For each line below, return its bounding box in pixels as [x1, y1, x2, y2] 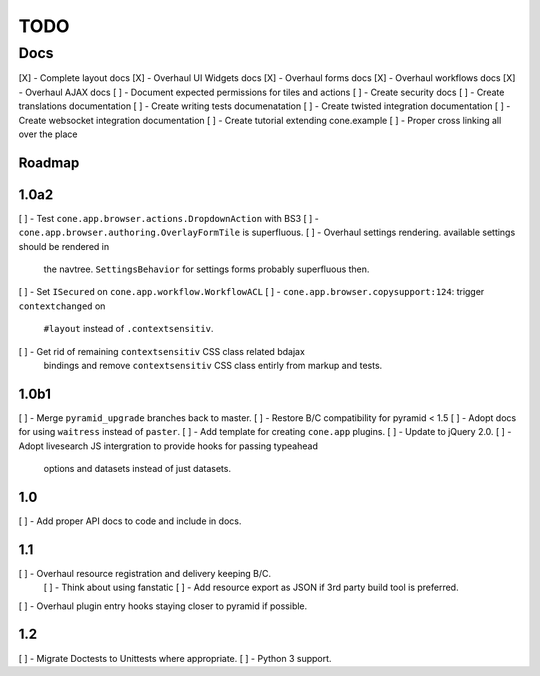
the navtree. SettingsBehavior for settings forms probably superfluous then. [43, 263, 370, 275]
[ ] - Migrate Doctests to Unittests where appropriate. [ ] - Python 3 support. [18, 652, 332, 664]
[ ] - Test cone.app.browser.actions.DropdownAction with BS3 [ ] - [18, 212, 320, 224]
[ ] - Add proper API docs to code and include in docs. [18, 515, 242, 527]
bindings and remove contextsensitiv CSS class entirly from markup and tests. [43, 360, 383, 371]
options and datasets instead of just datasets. [43, 463, 232, 475]
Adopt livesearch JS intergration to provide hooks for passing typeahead [18, 440, 319, 452]
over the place [18, 128, 79, 140]
